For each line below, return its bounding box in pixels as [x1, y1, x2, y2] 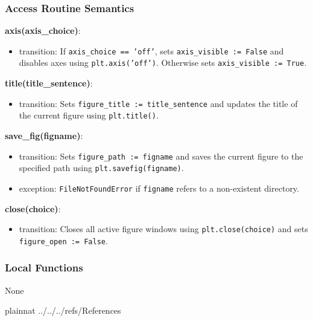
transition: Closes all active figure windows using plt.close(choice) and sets [19, 222, 308, 235]
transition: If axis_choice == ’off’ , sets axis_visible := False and [19, 44, 284, 57]
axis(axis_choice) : [5, 24, 81, 37]
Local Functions [5, 260, 83, 275]
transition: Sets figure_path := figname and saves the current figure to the [19, 149, 303, 162]
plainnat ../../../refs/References [5, 304, 121, 317]
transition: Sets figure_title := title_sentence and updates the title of [19, 97, 298, 109]
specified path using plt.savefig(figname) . [19, 161, 184, 174]
